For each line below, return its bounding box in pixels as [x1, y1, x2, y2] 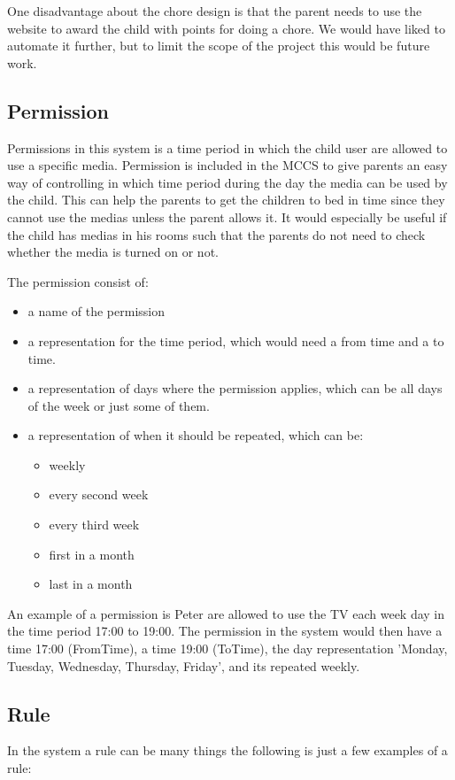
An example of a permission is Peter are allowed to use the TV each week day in [7, 604, 445, 622]
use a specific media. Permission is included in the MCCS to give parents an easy [7, 156, 448, 174]
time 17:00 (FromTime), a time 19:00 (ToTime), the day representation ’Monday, [7, 639, 448, 658]
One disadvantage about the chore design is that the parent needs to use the [7, 2, 422, 19]
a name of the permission [27, 302, 165, 320]
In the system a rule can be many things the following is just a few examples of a [7, 741, 448, 760]
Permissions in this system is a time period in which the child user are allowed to [7, 138, 448, 157]
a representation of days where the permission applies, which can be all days [27, 379, 443, 398]
